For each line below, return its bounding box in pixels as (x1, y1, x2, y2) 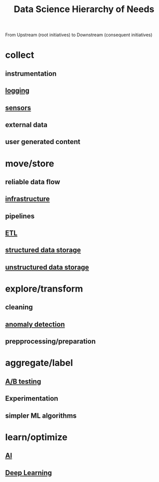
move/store (5, 158, 54, 169)
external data (5, 120, 47, 129)
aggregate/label (5, 357, 73, 369)
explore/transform (5, 283, 83, 295)
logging (5, 86, 30, 95)
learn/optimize (5, 431, 67, 443)
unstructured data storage (5, 263, 89, 272)
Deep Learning (5, 468, 52, 477)
